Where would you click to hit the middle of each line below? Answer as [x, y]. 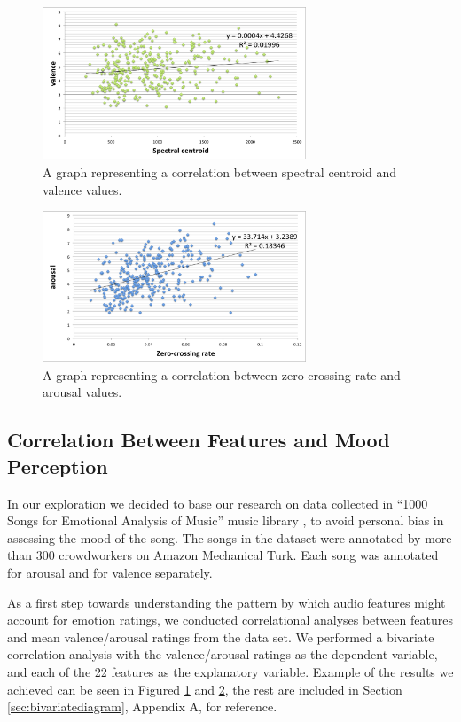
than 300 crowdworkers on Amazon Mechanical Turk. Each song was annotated [223, 555]
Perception [58, 466]
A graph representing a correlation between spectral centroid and [220, 172]
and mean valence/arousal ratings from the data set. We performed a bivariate [221, 637]
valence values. [82, 189]
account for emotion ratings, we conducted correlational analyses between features [230, 620]
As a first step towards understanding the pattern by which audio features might [227, 602]
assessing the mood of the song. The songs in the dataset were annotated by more [230, 537]
